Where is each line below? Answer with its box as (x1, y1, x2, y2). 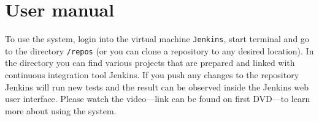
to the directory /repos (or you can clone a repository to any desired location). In (5, 44, 314, 57)
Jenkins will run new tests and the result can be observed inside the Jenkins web (5, 80, 309, 93)
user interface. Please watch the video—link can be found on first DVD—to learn (5, 92, 310, 105)
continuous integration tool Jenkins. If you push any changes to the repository (5, 68, 299, 81)
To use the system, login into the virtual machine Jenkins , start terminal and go (5, 32, 309, 45)
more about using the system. (5, 104, 117, 117)
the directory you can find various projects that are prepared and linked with (5, 56, 295, 69)
